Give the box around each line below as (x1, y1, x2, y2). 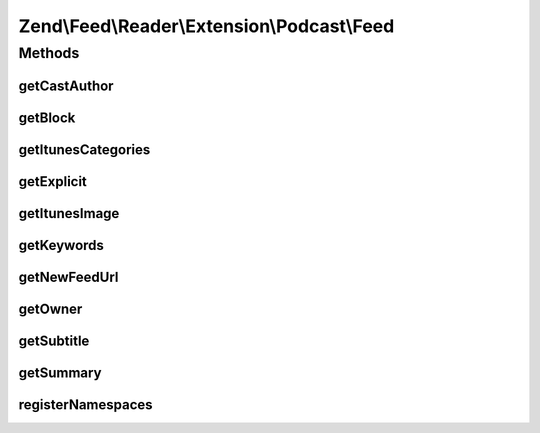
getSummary (18, 364, 102, 381)
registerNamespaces (18, 396, 154, 413)
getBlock (18, 109, 76, 126)
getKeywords (18, 236, 105, 254)
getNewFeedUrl (18, 268, 119, 285)
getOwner (18, 300, 83, 317)
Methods (18, 44, 80, 62)
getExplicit (18, 173, 87, 190)
